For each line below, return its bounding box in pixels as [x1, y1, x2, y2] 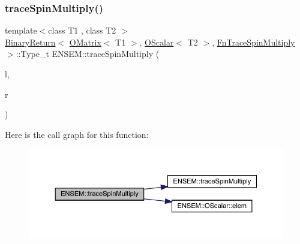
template [5, 24, 37, 37]
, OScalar [139, 35, 174, 48]
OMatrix [69, 35, 101, 48]
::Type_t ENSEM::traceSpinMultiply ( [16, 47, 160, 60]
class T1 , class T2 [48, 24, 116, 37]
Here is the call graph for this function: [5, 128, 149, 140]
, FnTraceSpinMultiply [212, 35, 295, 48]
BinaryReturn [5, 35, 56, 48]
